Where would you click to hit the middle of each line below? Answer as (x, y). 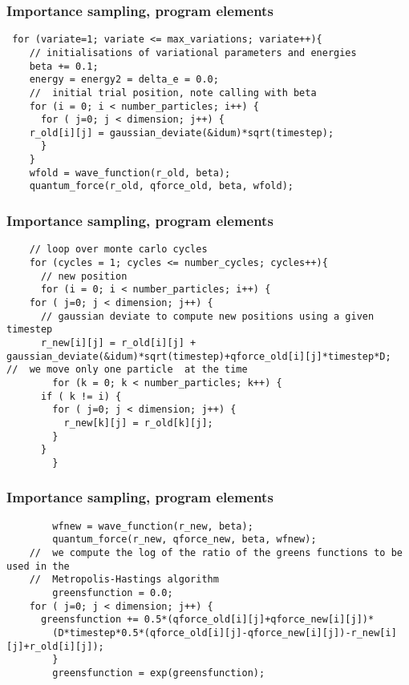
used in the (38, 566)
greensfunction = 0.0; (113, 592)
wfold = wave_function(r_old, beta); (130, 173)
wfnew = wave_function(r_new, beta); (153, 526)
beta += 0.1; (64, 66)
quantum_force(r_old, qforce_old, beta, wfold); (161, 186)
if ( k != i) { (81, 396)
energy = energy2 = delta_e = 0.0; (124, 80)
